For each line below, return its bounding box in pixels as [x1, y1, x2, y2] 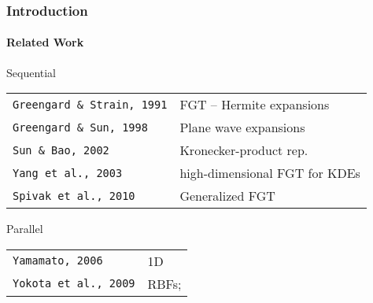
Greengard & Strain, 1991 [13, 98, 168, 111]
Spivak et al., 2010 [13, 189, 135, 202]
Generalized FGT [179, 187, 275, 205]
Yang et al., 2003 [13, 166, 123, 179]
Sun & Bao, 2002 [13, 143, 109, 157]
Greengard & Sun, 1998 [13, 120, 148, 134]
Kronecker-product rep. [179, 141, 308, 160]
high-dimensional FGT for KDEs [179, 164, 360, 183]
